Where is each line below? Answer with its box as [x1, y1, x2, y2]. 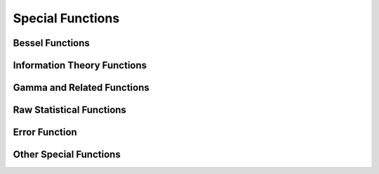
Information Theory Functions [13, 59, 147, 71]
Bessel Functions [13, 37, 91, 49]
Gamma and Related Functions [13, 82, 150, 94]
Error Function [13, 126, 77, 138]
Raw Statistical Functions [13, 104, 126, 116]
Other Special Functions [13, 149, 121, 161]
